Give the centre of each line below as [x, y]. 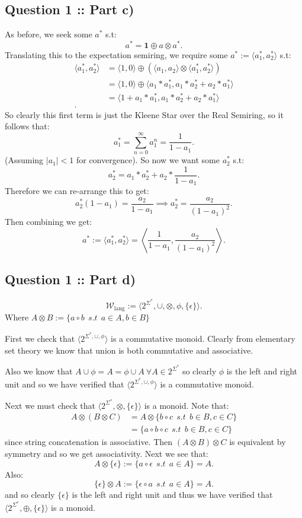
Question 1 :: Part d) [70, 279]
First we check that [40, 339]
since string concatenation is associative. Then [89, 442]
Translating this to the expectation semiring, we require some [116, 54]
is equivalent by [258, 442]
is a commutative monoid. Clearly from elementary [203, 339]
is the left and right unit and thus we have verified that [172, 495]
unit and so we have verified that [65, 384]
